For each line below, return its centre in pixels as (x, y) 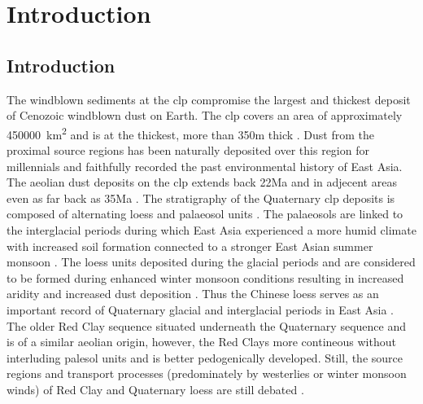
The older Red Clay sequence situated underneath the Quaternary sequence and (206, 325)
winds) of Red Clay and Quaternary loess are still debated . (155, 389)
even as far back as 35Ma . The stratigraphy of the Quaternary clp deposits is (201, 198)
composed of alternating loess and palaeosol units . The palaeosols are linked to (205, 214)
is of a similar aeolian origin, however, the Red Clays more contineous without (201, 342)
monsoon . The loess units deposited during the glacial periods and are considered (211, 262)
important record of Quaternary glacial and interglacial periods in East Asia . (200, 309)
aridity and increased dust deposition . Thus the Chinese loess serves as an (193, 294)
